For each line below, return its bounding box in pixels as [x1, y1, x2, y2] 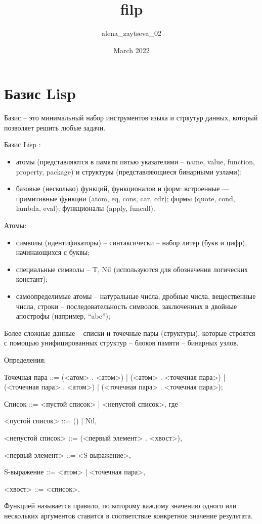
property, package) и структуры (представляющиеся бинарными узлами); [16, 166, 242, 177]
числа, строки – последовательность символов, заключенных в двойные [16, 300, 237, 311]
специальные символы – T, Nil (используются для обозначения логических [16, 264, 248, 274]
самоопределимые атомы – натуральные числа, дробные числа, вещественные [16, 290, 256, 301]
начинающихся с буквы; [16, 247, 90, 257]
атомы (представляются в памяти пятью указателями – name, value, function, [16, 156, 255, 167]
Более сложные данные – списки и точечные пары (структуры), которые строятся [4, 327, 255, 338]
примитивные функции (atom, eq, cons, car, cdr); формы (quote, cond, [16, 193, 235, 203]
